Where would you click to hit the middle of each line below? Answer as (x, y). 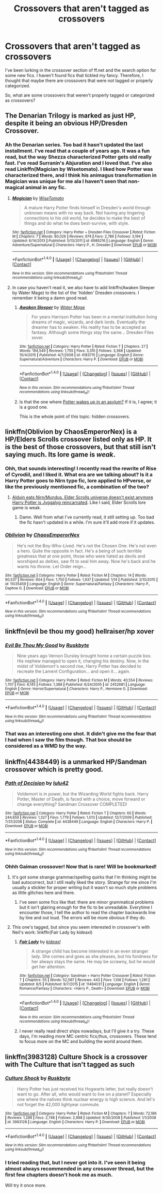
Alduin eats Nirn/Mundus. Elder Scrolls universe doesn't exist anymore (83, 497)
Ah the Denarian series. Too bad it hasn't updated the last (74, 145)
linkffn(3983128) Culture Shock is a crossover (76, 1057)
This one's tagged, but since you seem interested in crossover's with (81, 927)
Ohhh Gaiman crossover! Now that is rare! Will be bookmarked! (81, 866)
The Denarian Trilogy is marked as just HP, (70, 116)
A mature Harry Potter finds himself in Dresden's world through (87, 207)
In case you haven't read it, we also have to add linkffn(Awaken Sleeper (83, 287)
